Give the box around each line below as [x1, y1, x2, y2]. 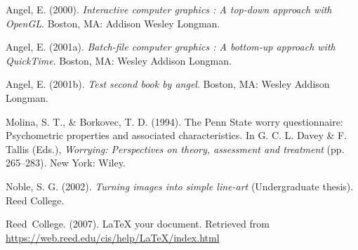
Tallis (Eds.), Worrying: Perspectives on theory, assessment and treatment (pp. [6, 141, 345, 156]
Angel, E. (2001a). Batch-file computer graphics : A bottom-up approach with [6, 39, 336, 54]
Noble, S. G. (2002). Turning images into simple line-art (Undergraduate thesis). [6, 178, 354, 193]
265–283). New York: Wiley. [6, 155, 126, 170]
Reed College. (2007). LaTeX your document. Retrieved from [6, 216, 270, 231]
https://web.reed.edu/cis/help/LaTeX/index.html [6, 230, 220, 244]
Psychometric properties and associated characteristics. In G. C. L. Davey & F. [6, 128, 347, 143]
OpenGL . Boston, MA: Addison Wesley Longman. [6, 15, 220, 30]
